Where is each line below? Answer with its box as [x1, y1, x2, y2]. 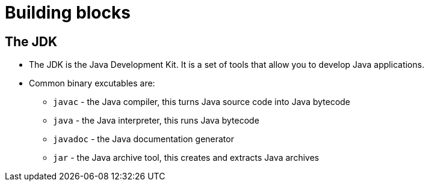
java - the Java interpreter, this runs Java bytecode [53, 115, 259, 126]
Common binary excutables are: [29, 78, 155, 89]
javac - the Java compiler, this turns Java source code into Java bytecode [53, 97, 351, 107]
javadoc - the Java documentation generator [53, 134, 234, 145]
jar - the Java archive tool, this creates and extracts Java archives [53, 152, 319, 163]
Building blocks [5, 2, 131, 23]
